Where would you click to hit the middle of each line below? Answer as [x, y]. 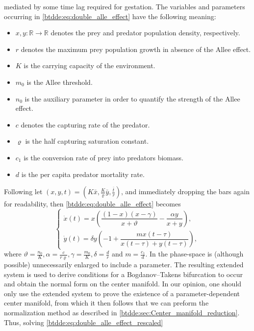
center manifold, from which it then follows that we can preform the [106, 303]
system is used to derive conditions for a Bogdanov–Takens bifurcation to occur [123, 274]
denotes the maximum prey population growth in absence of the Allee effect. [136, 49]
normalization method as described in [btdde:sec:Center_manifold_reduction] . [122, 313]
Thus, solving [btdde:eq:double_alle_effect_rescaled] [84, 322]
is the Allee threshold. [60, 82]
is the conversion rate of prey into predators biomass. [103, 157]
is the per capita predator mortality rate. [83, 174]
